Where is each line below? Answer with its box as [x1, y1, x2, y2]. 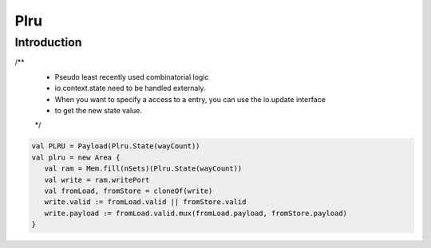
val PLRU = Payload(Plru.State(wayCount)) [31, 142, 200, 151]
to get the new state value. [54, 105, 143, 115]
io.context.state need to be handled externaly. [54, 84, 207, 93]
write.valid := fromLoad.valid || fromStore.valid [44, 198, 247, 207]
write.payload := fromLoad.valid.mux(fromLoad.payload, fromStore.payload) [44, 208, 347, 218]
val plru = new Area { [31, 152, 121, 162]
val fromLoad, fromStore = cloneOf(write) [44, 186, 213, 195]
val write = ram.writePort [44, 175, 150, 184]
